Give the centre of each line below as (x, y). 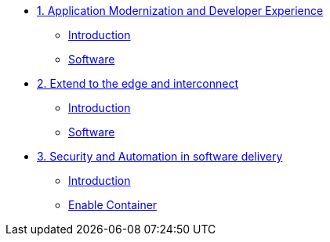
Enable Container (113, 205)
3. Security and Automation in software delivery (160, 156)
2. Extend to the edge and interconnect (138, 83)
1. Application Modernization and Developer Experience (180, 11)
